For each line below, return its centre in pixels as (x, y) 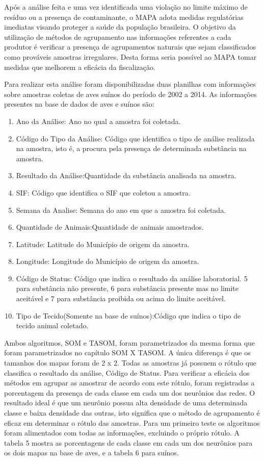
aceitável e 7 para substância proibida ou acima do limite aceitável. (121, 298)
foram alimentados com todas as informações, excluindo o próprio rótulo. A (122, 433)
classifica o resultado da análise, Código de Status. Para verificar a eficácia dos (127, 372)
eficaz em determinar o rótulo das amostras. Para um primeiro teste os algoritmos (132, 422)
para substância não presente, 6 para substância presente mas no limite (127, 288)
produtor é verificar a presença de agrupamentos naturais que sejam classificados (130, 47)
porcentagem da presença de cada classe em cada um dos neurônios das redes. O (130, 392)
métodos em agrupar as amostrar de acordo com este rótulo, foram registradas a (129, 383)
